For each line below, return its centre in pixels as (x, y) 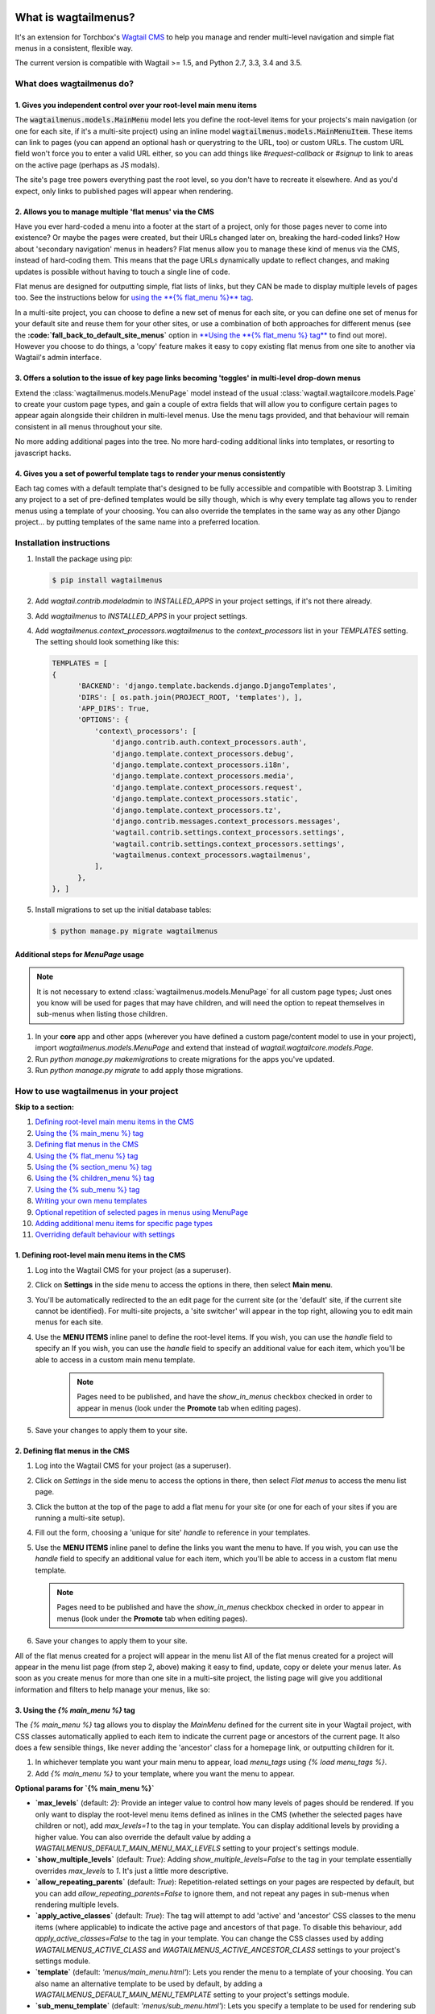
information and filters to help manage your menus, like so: (112, 1689)
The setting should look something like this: (107, 642)
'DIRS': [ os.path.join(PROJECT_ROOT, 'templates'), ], (190, 697)
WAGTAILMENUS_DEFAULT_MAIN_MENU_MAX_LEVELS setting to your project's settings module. (197, 1848)
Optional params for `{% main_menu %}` (85, 1788)
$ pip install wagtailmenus (107, 580)
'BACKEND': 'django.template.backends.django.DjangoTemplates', (207, 686)
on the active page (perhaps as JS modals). (87, 164)
